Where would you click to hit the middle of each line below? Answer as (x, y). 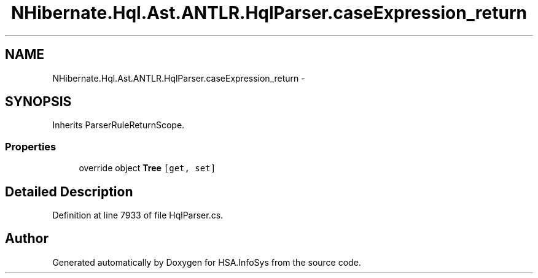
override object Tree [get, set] (147, 168)
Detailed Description (69, 191)
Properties (31, 146)
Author (27, 239)
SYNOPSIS (38, 102)
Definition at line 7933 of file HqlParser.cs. (138, 215)
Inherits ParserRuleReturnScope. (119, 125)
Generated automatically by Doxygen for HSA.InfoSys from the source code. (207, 262)
